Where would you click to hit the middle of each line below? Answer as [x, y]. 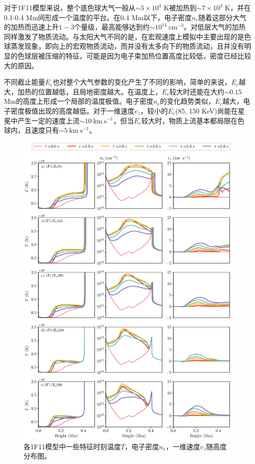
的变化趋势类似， [188, 101]
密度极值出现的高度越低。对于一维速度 [72, 110]
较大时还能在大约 [197, 91]
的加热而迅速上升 [31, 27]
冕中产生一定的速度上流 [42, 120]
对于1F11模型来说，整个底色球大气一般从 [70, 7]
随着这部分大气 [222, 17]
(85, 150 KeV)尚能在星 [210, 110]
